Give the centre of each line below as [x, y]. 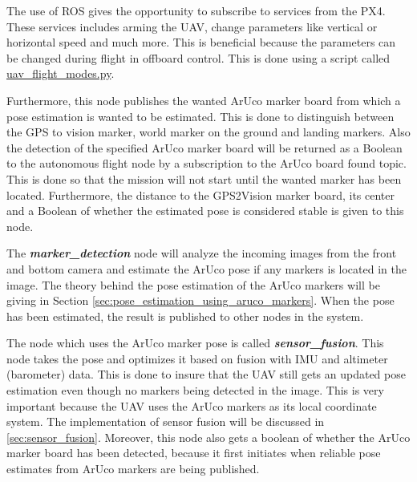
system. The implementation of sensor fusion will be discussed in [166, 421]
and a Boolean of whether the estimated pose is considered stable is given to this [205, 211]
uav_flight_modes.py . [61, 73]
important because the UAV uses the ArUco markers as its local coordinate [192, 405]
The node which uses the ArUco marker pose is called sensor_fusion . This [195, 343]
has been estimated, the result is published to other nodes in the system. [185, 316]
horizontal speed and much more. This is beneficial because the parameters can [201, 42]
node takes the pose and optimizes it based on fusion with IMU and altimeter [197, 358]
